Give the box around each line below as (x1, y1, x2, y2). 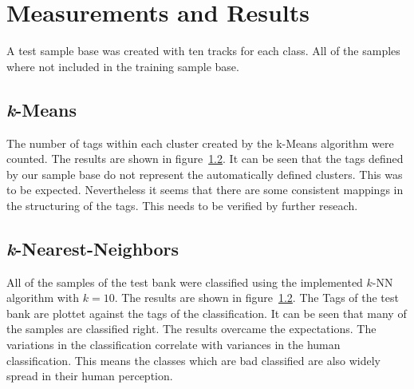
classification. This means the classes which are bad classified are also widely (6, 351, 380, 368)
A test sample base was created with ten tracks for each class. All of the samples (6, 42, 400, 59)
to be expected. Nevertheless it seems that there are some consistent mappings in (6, 181, 404, 198)
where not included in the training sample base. (6, 58, 239, 74)
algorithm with (6, 289, 80, 306)
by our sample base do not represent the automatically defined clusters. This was (6, 165, 403, 182)
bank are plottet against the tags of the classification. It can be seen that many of (6, 304, 407, 321)
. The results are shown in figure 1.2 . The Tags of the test (114, 289, 399, 306)
